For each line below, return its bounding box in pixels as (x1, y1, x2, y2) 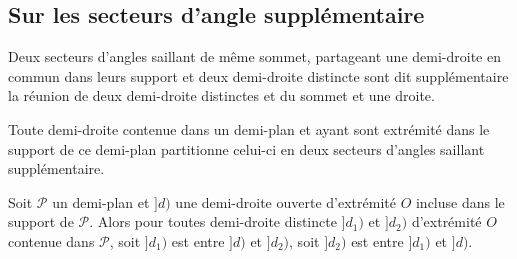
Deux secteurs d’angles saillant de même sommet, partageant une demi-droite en (8, 46, 501, 67)
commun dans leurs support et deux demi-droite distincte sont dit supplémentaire (8, 65, 509, 86)
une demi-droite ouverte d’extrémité (175, 191, 396, 212)
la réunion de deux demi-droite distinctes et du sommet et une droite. (8, 85, 435, 106)
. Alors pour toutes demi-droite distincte (89, 211, 337, 232)
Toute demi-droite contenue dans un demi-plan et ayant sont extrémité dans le (8, 118, 490, 139)
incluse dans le (415, 191, 505, 212)
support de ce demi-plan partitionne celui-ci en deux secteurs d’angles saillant (8, 138, 485, 159)
